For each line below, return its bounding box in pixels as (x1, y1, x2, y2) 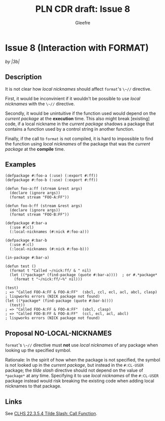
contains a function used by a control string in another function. (5, 126, 134, 132)
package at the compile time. (5, 146, 65, 152)
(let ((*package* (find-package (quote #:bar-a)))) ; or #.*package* (9, 273, 158, 278)
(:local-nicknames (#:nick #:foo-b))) (9, 246, 90, 252)
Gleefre (75, 20, 91, 26)
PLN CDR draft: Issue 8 (35, 3, 131, 15)
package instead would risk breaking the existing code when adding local (5, 378, 154, 384)
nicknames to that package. (5, 383, 62, 389)
